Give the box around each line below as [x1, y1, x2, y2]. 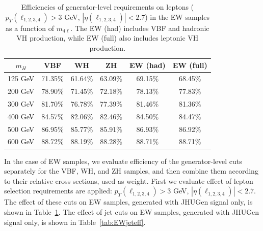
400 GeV [8, 111, 35, 121]
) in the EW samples [145, 11, 209, 22]
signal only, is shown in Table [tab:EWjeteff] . [4, 216, 146, 227]
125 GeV [8, 73, 35, 84]
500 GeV [8, 123, 35, 134]
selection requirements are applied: [4, 185, 112, 196]
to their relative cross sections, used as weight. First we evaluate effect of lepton [4, 175, 253, 186]
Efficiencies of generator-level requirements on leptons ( [21, 2, 194, 12]
